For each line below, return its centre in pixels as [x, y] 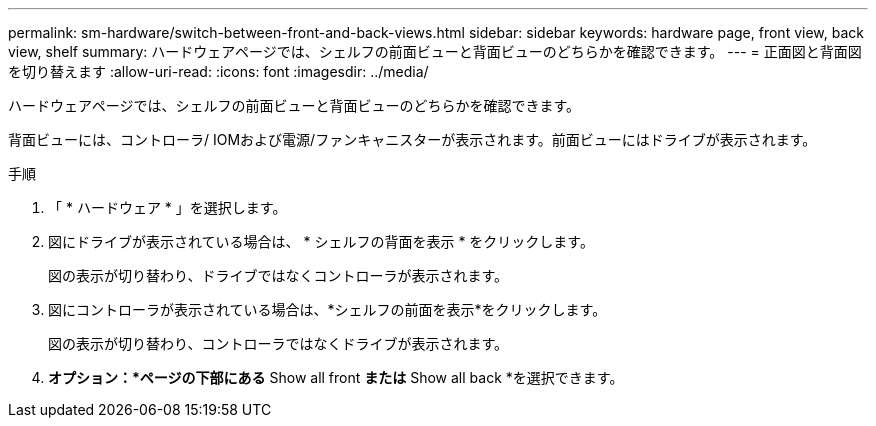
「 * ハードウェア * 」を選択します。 [167, 207]
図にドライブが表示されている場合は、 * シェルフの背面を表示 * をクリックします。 [321, 241]
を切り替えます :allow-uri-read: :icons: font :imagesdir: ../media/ [218, 71]
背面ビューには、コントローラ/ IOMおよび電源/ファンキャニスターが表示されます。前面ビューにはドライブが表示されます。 [412, 139]
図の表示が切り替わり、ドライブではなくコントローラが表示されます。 [278, 275]
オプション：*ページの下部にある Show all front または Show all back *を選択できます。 [336, 377]
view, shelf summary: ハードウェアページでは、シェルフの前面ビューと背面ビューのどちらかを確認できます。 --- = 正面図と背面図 [435, 51]
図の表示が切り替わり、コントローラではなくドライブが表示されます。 [278, 343]
